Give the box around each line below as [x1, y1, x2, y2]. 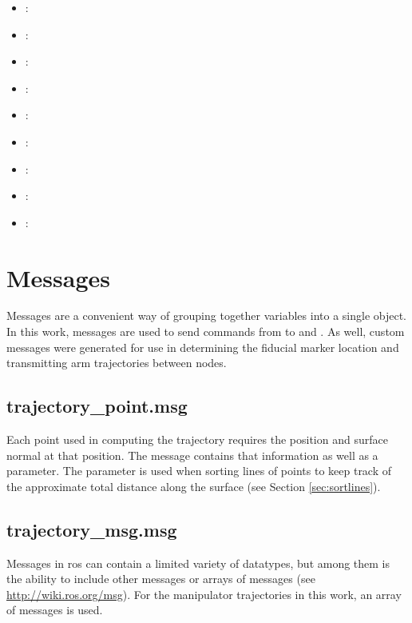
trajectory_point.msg [6, 393, 188, 418]
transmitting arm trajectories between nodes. [6, 354, 227, 371]
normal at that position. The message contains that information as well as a [6, 446, 378, 463]
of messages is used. [6, 601, 103, 618]
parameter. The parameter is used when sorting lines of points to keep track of [6, 462, 392, 479]
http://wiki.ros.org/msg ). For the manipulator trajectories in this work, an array [6, 585, 402, 602]
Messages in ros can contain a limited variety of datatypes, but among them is [6, 554, 390, 571]
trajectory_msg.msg [6, 517, 177, 541]
